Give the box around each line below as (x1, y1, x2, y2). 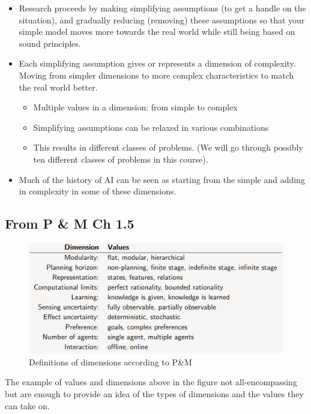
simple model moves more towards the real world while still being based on (19, 25, 295, 38)
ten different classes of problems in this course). (33, 152, 208, 165)
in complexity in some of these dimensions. (19, 185, 177, 197)
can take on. (5, 399, 50, 412)
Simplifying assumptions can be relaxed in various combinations (33, 121, 269, 133)
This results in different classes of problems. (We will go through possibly (33, 141, 303, 154)
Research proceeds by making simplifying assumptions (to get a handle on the (19, 2, 306, 14)
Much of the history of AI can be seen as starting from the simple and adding (19, 173, 305, 185)
